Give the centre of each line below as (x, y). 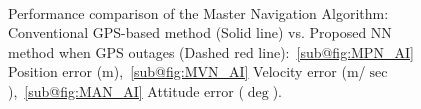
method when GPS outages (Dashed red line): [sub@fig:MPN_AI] (211, 51)
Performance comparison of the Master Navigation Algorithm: (198, 12)
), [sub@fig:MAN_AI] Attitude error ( (126, 90)
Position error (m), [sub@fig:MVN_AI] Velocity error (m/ (187, 71)
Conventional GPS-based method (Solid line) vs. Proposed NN (200, 32)
